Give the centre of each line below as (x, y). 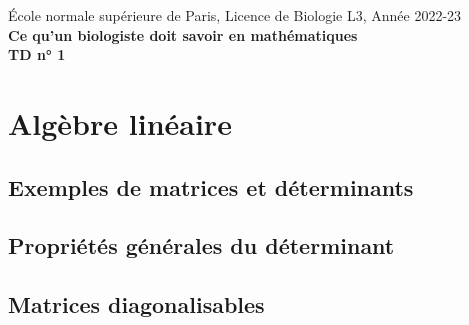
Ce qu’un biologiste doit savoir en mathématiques (183, 34)
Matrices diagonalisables (136, 304)
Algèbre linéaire (120, 122)
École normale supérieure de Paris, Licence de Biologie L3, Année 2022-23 (235, 15)
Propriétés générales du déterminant (201, 245)
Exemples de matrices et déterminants (211, 186)
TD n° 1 (37, 54)
